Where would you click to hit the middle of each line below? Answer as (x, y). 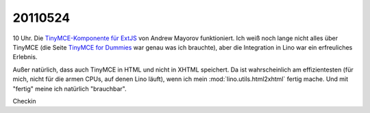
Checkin (25, 101)
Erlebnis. (25, 57)
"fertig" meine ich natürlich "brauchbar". (70, 88)
